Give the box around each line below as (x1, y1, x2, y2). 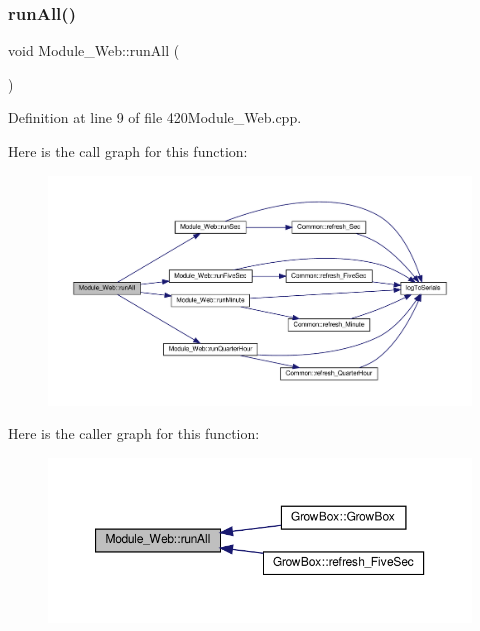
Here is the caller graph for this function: (8, 423, 260, 444)
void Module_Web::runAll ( (8, 40, 180, 61)
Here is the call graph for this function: (8, 141, 248, 161)
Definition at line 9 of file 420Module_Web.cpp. (8, 107, 302, 128)
